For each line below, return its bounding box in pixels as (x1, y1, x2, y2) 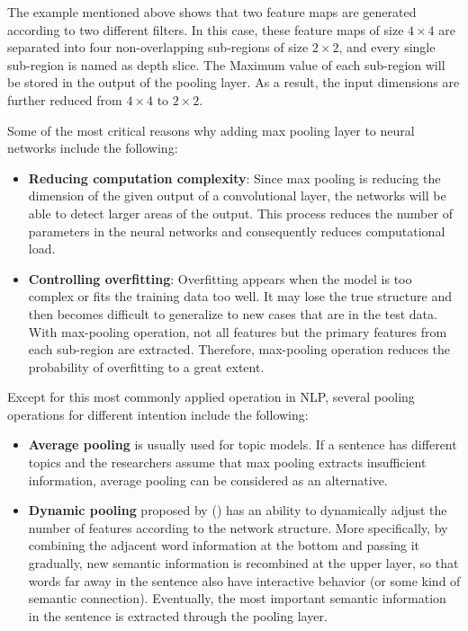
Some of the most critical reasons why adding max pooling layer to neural (7, 120, 415, 139)
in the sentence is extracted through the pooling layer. (28, 606, 328, 625)
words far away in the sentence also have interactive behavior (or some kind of (28, 571, 461, 590)
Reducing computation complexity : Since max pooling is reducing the (28, 168, 441, 187)
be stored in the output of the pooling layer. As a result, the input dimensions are (7, 73, 460, 92)
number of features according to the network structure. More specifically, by (28, 518, 448, 537)
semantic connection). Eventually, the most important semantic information (28, 589, 446, 608)
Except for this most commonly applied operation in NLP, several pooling (7, 387, 415, 406)
